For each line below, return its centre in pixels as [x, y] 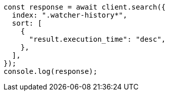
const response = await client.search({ [85, 7]
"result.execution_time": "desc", [97, 39]
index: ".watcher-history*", [70, 15]
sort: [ [27, 23]
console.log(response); [51, 71]
